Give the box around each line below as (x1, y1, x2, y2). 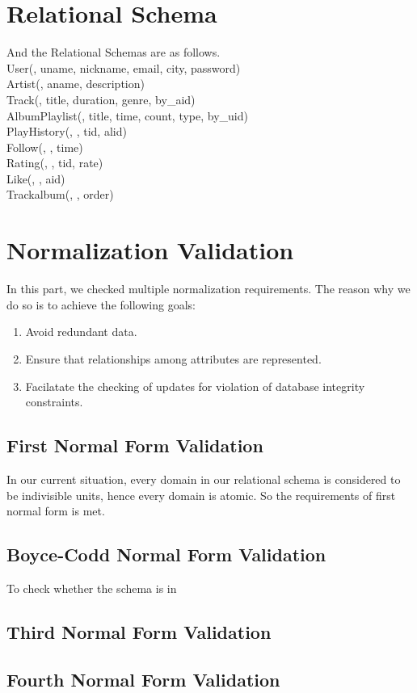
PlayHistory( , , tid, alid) (6, 123, 127, 140)
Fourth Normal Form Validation (6, 666, 280, 691)
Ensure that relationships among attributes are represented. (25, 350, 322, 367)
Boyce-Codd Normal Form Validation (6, 542, 326, 567)
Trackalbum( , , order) (6, 186, 114, 203)
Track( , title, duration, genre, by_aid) (6, 90, 196, 107)
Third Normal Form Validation (6, 619, 272, 644)
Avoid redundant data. (25, 323, 137, 340)
